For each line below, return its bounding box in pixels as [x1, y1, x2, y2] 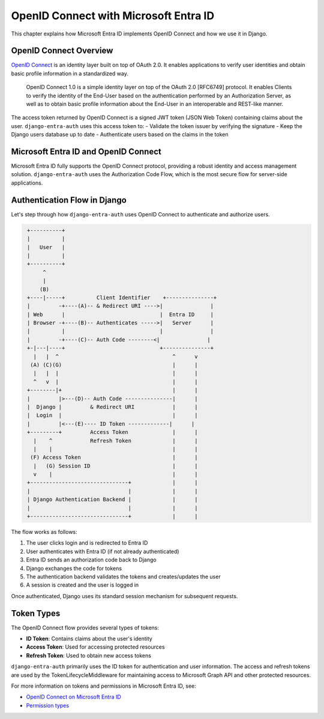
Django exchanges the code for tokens [26, 564, 122, 572]
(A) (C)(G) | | [30, 361, 198, 369]
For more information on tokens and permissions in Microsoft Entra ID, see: [11, 682, 196, 690]
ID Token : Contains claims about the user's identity [26, 635, 152, 643]
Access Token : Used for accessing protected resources [26, 643, 165, 650]
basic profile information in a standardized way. [11, 70, 128, 77]
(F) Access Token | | [30, 454, 198, 461]
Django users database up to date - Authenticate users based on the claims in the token [11, 131, 229, 138]
